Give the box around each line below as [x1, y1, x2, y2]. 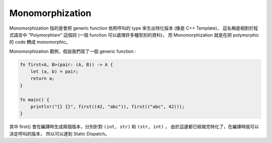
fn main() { [20, 97, 50, 102]
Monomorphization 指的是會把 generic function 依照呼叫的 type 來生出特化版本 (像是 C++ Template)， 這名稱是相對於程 [9, 25, 258, 31]
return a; [30, 76, 55, 81]
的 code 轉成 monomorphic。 [9, 39, 71, 45]
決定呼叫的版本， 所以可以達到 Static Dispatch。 [9, 130, 110, 136]
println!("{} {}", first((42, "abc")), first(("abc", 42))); [30, 104, 185, 110]
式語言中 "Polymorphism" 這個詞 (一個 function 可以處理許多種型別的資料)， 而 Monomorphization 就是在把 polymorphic [9, 32, 259, 38]
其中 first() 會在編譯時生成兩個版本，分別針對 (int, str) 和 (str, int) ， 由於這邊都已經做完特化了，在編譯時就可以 [9, 123, 259, 130]
